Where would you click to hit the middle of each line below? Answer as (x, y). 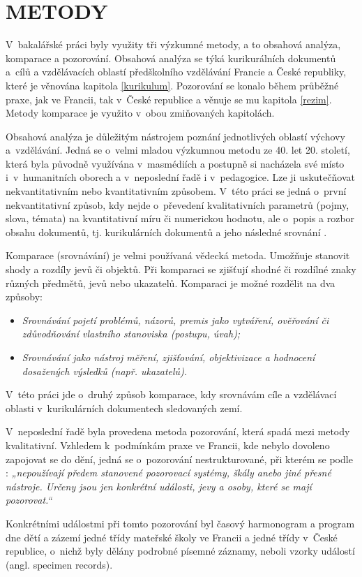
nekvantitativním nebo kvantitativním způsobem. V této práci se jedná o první (176, 191)
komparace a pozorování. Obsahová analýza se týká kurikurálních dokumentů (171, 58)
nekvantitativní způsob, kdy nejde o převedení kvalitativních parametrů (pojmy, (178, 204)
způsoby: (24, 297)
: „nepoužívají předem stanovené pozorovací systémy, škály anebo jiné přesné (168, 473)
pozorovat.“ (29, 500)
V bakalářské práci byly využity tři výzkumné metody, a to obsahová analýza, (173, 44)
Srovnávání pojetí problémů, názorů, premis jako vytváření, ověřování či (175, 320)
